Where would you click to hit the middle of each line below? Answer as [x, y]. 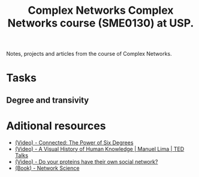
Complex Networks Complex [101, 10]
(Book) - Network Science [47, 168]
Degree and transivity [48, 100]
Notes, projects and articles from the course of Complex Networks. [89, 54]
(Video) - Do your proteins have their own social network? [86, 161]
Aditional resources [56, 126]
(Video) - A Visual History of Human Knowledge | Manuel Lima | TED [99, 149]
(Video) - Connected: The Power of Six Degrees [74, 142]
